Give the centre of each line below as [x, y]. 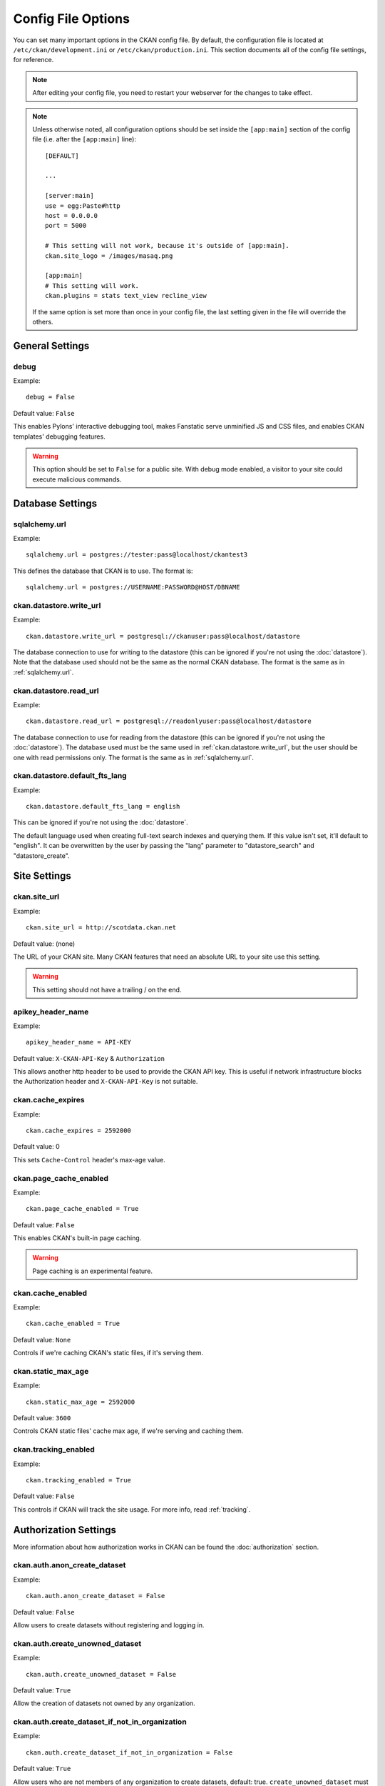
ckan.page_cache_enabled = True [82, 1209]
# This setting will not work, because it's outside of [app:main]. [167, 246]
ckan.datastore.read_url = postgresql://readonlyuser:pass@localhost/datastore [169, 721]
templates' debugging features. [60, 436]
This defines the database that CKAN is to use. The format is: [103, 571]
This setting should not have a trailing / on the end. [107, 989]
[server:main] [70, 196]
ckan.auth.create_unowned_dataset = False [101, 1674]
